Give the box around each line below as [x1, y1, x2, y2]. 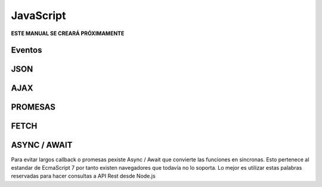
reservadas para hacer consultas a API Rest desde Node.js [11, 173, 156, 180]
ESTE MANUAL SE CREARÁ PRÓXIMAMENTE [11, 30, 125, 37]
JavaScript [11, 9, 66, 22]
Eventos [11, 45, 42, 55]
